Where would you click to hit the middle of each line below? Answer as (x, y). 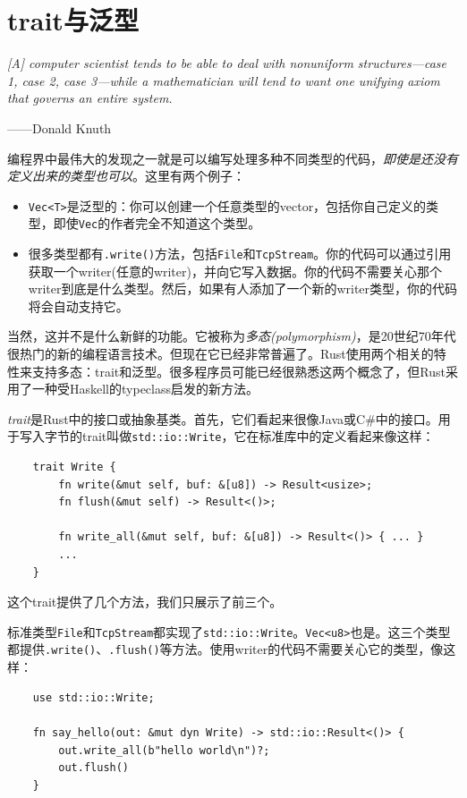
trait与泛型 (73, 20)
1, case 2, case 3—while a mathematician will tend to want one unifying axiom (224, 80)
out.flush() (94, 768)
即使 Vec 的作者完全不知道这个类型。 (157, 223)
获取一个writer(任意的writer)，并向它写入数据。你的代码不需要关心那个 (235, 271)
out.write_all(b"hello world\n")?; (164, 750)
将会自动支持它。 (78, 306)
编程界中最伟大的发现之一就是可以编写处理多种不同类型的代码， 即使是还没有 (233, 158)
